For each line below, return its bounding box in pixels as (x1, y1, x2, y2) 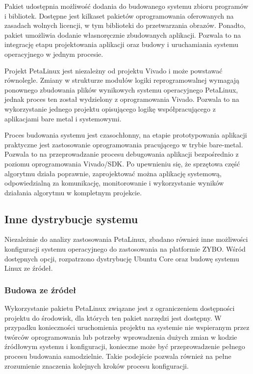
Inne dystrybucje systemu (4, 211, 138, 226)
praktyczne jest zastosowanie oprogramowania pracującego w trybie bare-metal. (4, 139, 243, 149)
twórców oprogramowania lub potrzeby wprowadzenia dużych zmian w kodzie (4, 331, 237, 342)
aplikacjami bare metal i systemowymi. (4, 113, 122, 123)
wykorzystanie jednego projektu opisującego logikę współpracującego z (4, 103, 216, 114)
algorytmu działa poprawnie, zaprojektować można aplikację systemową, (4, 168, 222, 178)
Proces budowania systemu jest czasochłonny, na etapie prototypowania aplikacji (4, 130, 247, 140)
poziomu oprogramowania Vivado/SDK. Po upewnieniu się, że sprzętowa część (4, 158, 240, 168)
